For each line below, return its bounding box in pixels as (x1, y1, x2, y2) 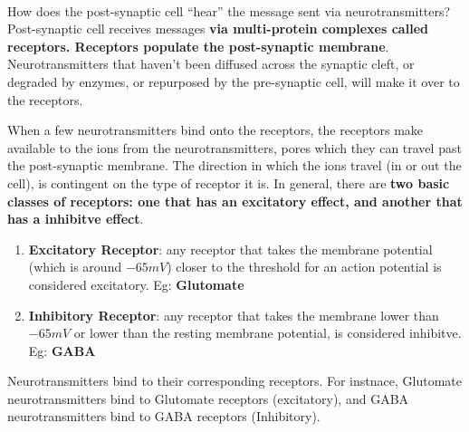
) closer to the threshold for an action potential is (167, 257, 442, 276)
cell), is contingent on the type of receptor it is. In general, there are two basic (7, 173, 450, 192)
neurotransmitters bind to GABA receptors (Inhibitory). (7, 407, 321, 426)
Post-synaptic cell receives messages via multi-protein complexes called (7, 19, 428, 38)
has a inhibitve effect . (7, 209, 144, 228)
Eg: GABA (28, 341, 96, 360)
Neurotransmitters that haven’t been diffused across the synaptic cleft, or (7, 54, 415, 73)
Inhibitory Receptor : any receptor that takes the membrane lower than (28, 305, 439, 324)
